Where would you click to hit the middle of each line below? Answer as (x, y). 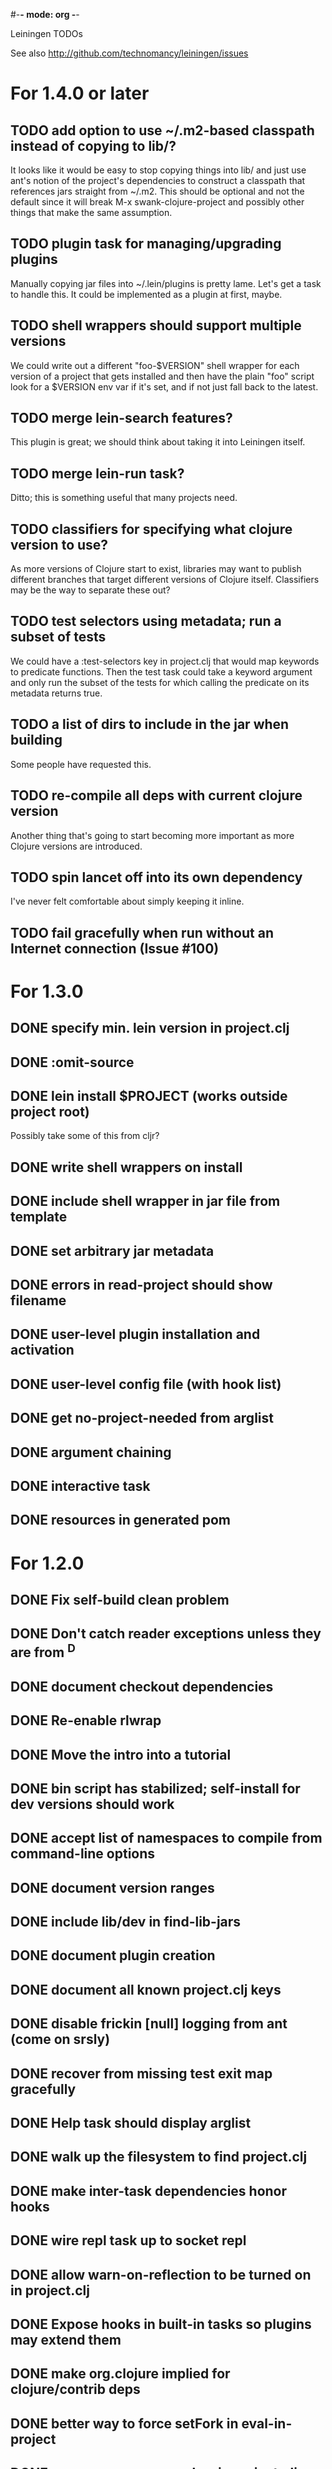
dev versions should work (92, 1804)
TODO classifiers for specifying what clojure (151, 529)
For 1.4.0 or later (80, 93)
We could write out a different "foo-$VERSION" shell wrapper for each (155, 365)
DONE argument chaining (91, 1452)
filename (38, 1300)
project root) (50, 1112)
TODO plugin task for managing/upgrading (146, 244)
